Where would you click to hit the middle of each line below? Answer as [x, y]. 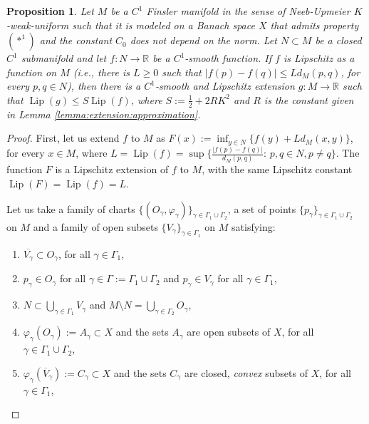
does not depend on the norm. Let [203, 40]
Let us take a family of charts [71, 208]
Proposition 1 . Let [50, 11]
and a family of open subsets [95, 226]
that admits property [315, 25]
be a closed [338, 40]
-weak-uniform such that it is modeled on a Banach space [131, 25]
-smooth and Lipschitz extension [225, 86]
